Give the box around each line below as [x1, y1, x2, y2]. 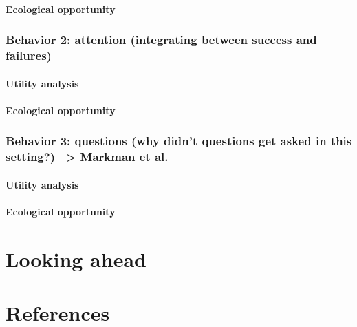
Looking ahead [6, 244, 147, 273]
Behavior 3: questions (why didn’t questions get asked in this [6, 132, 352, 149]
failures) [6, 47, 52, 64]
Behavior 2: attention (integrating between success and [6, 31, 317, 48]
